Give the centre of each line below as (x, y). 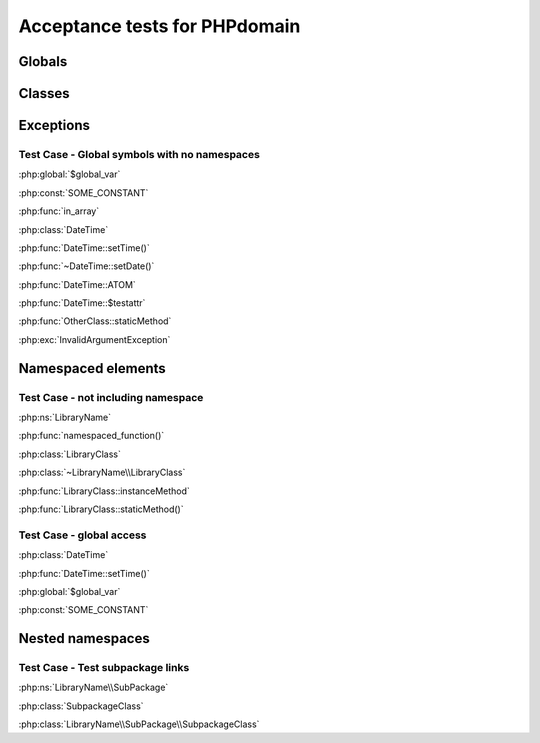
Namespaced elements (92, 368)
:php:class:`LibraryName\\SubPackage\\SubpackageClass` (139, 724)
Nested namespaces (84, 638)
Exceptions (54, 125)
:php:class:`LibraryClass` (70, 454)
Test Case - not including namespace (111, 397)
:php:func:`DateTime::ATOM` (77, 284)
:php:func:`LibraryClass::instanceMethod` (104, 491)
